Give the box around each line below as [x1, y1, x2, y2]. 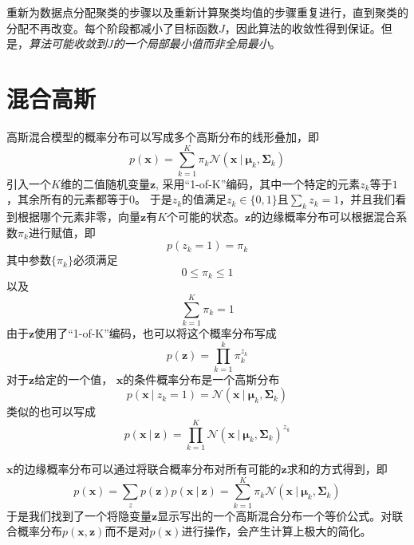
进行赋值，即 [28, 223, 96, 240]
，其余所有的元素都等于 [6, 191, 129, 207]
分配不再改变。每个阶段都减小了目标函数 [6, 19, 219, 36]
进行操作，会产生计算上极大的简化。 [181, 523, 372, 539]
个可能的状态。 [167, 208, 246, 225]
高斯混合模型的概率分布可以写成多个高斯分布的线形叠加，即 [6, 128, 319, 144]
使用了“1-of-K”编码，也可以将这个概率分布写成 [34, 324, 277, 341]
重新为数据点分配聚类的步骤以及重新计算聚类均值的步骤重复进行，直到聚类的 [6, 4, 408, 20]
